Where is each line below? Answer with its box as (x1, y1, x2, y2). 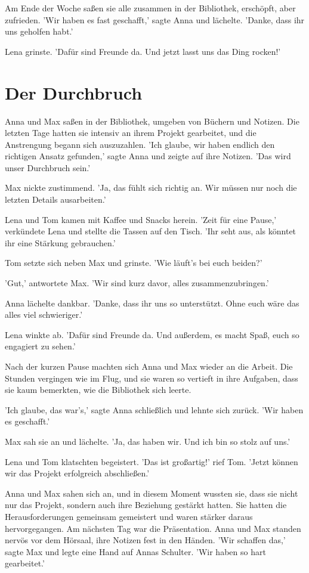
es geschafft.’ (5, 415, 50, 428)
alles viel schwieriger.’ (5, 308, 83, 321)
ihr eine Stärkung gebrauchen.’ (5, 236, 116, 249)
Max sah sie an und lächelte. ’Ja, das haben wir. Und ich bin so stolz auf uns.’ (5, 435, 291, 447)
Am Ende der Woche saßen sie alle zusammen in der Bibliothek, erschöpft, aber (5, 2, 296, 14)
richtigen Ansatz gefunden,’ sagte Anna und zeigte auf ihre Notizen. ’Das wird (5, 150, 291, 162)
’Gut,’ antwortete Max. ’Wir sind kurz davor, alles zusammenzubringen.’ (5, 277, 269, 289)
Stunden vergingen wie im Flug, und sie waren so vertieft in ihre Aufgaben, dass (5, 371, 298, 384)
